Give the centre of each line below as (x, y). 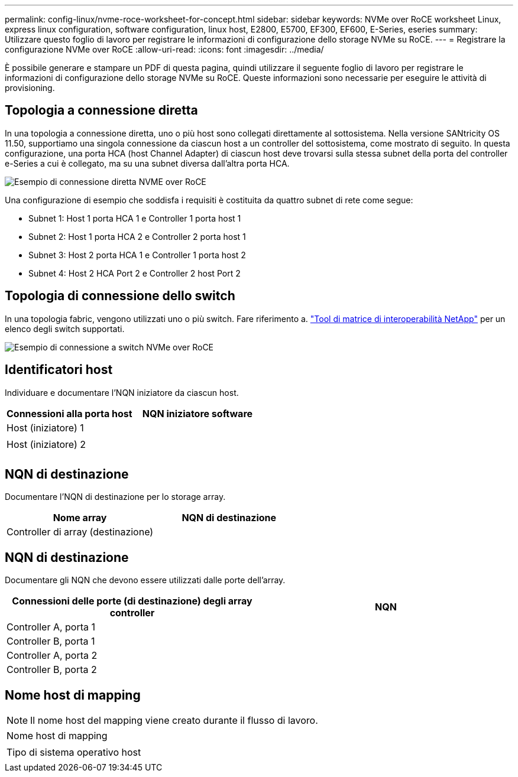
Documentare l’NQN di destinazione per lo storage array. (115, 497)
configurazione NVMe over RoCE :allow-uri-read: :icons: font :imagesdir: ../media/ (164, 49)
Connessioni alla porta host (69, 413)
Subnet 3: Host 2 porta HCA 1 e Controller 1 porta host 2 (137, 255)
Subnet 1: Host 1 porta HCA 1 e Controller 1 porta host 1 (135, 218)
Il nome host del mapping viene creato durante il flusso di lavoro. (174, 721)
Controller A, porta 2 (52, 656)
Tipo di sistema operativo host (74, 752)
